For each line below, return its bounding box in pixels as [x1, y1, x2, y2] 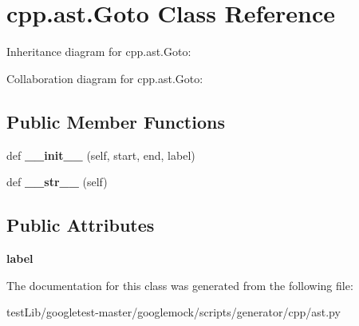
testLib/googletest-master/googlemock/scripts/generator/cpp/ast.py [6, 304, 341, 320]
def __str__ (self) [6, 173, 108, 190]
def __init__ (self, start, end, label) [6, 146, 195, 163]
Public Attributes [6, 213, 155, 237]
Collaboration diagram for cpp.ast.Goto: [6, 70, 203, 86]
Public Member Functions [6, 109, 225, 133]
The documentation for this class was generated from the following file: [6, 276, 353, 293]
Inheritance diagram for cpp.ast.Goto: [6, 43, 191, 60]
